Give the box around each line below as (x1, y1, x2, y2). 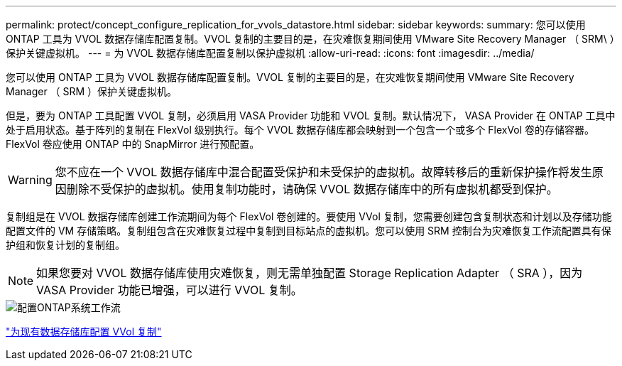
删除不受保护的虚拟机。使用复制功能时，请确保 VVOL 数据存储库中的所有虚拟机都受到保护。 (66, 182, 558, 196)
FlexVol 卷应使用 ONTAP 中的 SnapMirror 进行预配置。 (6, 138, 260, 150)
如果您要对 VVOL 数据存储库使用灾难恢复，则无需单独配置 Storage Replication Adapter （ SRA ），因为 (36, 266, 583, 280)
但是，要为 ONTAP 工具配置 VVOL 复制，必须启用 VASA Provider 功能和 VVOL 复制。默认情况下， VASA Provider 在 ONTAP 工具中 (6, 109, 616, 122)
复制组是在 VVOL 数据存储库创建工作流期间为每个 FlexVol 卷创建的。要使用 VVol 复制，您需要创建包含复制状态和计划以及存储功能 (6, 210, 612, 222)
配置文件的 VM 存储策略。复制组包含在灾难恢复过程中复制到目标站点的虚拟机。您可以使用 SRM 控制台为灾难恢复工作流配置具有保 (6, 225, 611, 237)
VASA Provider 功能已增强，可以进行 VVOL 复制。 (36, 283, 302, 297)
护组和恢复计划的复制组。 (6, 239, 125, 251)
